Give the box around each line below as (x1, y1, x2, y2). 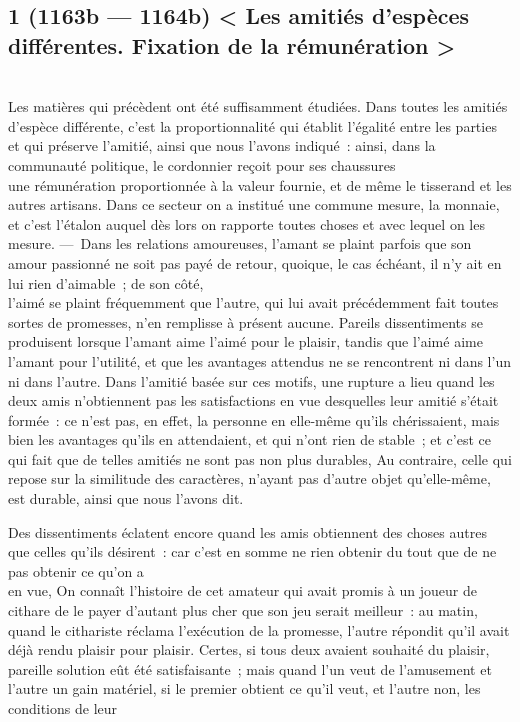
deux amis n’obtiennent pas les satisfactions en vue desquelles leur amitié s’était (8, 390, 499, 411)
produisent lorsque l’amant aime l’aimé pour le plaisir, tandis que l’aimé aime (8, 331, 483, 352)
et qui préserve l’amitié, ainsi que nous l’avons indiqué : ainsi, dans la (8, 135, 436, 156)
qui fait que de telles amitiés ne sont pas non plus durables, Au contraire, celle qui (8, 448, 512, 469)
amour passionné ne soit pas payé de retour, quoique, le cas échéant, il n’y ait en (8, 252, 502, 273)
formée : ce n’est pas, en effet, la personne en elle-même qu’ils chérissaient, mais (8, 409, 500, 430)
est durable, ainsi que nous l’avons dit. (8, 488, 244, 509)
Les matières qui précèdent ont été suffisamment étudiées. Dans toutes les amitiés (8, 96, 508, 117)
